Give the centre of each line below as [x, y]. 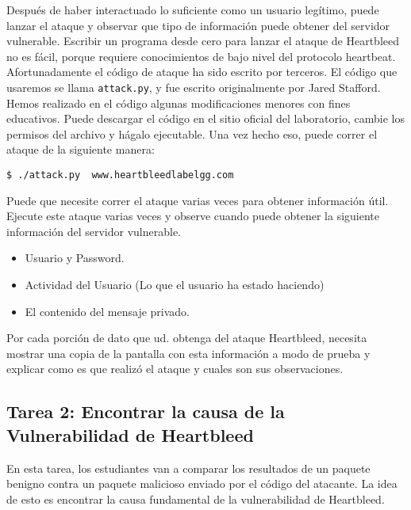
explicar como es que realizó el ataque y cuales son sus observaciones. [175, 369]
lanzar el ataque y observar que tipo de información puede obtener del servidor [198, 25]
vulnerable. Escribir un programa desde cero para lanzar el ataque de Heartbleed [203, 41]
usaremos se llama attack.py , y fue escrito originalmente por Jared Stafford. [194, 87]
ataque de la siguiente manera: [81, 149]
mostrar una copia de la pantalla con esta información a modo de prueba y [188, 353]
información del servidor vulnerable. [94, 231]
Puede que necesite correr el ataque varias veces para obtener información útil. [198, 200]
